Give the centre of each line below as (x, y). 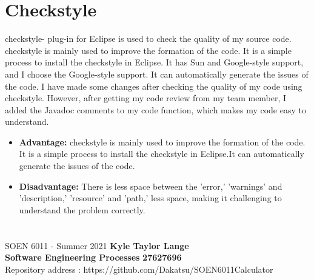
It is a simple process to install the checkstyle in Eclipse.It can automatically (162, 154)
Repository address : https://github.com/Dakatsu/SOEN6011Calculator (139, 269)
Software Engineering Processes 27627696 (93, 257)
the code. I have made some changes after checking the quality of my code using (154, 86)
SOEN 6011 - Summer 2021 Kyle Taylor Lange (97, 245)
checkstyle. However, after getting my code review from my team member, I (146, 98)
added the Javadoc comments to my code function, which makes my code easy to (155, 109)
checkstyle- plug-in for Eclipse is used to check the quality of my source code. (148, 38)
